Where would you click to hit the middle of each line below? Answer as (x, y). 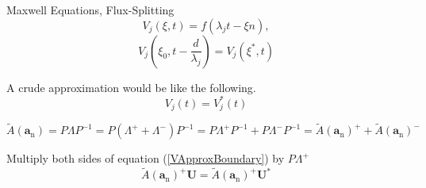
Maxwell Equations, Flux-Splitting (90, 10)
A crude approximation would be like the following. (131, 87)
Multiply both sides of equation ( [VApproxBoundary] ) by (146, 158)
